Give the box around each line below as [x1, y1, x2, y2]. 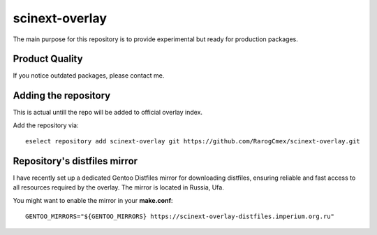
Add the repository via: [13, 121, 79, 129]
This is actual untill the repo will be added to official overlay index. [13, 108, 202, 117]
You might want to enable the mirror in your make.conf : [13, 196, 174, 204]
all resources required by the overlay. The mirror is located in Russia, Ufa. [13, 183, 225, 192]
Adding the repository [13, 90, 111, 101]
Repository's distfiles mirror [13, 155, 138, 167]
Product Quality [13, 53, 83, 65]
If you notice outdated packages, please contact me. [13, 71, 165, 80]
